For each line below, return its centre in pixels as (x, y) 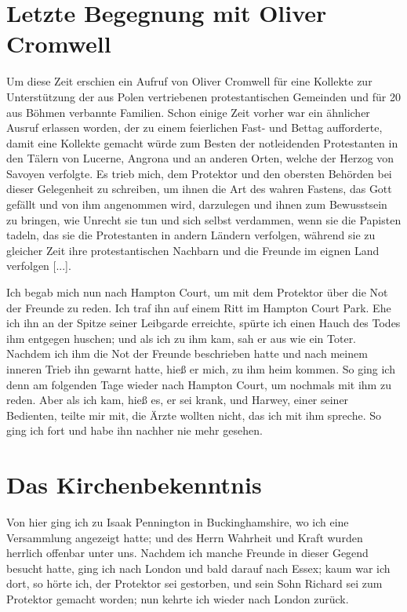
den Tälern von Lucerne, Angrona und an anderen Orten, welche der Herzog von (200, 158)
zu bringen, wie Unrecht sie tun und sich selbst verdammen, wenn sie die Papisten (204, 219)
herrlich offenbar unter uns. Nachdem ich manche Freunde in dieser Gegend (187, 553)
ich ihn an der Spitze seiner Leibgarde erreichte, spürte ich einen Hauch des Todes (203, 323)
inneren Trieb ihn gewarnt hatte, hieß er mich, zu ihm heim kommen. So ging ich (201, 369)
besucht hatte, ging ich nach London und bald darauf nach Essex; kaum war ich (198, 568)
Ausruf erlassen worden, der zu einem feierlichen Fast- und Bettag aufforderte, (194, 127)
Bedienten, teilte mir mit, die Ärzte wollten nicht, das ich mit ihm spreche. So (194, 415)
